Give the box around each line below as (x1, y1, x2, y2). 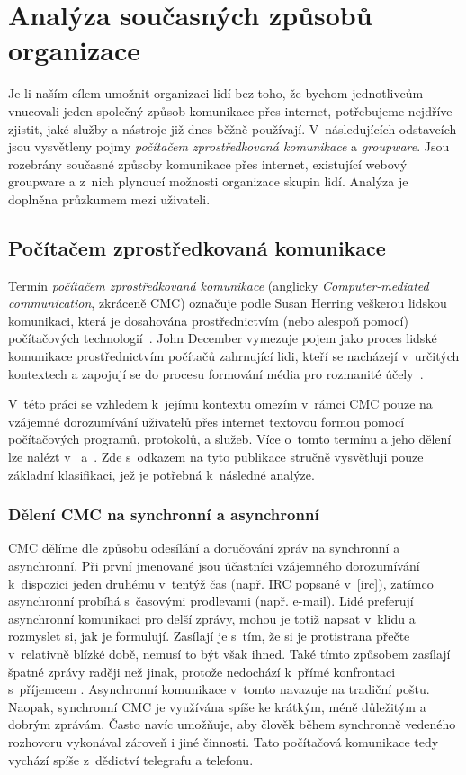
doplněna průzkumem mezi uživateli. (8, 189, 211, 208)
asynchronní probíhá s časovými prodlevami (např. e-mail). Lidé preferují (8, 591, 414, 610)
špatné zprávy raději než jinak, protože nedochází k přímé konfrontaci (8, 662, 396, 680)
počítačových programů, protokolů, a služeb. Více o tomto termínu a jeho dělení (8, 429, 452, 448)
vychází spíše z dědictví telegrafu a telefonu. (8, 750, 254, 769)
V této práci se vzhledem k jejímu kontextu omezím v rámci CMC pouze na (8, 394, 433, 413)
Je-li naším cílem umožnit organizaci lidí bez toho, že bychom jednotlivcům (8, 84, 424, 103)
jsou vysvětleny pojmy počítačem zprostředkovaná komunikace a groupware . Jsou (8, 137, 450, 156)
